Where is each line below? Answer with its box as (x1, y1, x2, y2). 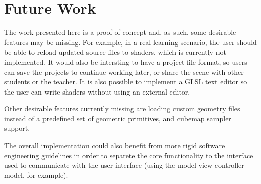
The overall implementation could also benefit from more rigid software (4, 140, 225, 151)
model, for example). (4, 169, 68, 180)
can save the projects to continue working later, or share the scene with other (4, 66, 244, 77)
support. (4, 123, 30, 133)
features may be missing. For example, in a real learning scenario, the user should (4, 36, 257, 47)
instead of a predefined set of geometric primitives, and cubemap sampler (4, 113, 231, 123)
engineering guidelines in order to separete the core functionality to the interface (4, 150, 253, 160)
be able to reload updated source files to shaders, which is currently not (4, 47, 226, 57)
